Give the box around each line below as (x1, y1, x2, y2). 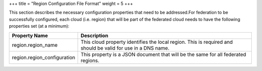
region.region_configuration (12, 54, 75, 61)
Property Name (12, 32, 48, 39)
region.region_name (12, 41, 58, 48)
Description (81, 32, 109, 39)
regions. (81, 57, 99, 64)
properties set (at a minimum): (9, 23, 70, 29)
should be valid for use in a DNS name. (81, 44, 170, 51)
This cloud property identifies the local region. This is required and (81, 38, 233, 45)
